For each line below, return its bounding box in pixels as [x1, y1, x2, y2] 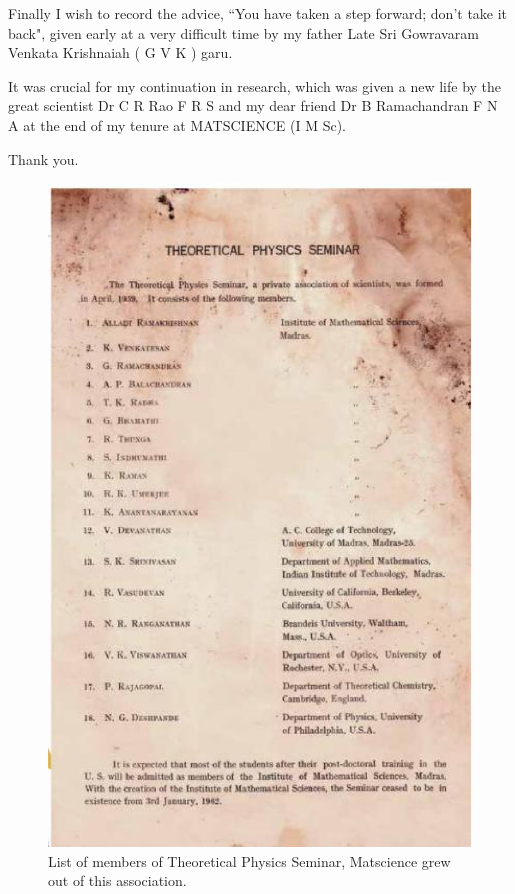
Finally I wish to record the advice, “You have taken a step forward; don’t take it [8, 3, 508, 23]
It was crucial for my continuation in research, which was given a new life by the [8, 75, 502, 96]
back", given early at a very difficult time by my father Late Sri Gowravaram [8, 22, 479, 43]
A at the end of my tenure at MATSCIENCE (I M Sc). [8, 114, 346, 135]
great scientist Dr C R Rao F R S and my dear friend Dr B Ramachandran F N [8, 95, 498, 116]
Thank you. [8, 148, 79, 169]
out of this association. [48, 870, 187, 891]
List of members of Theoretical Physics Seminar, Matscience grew [48, 850, 451, 871]
